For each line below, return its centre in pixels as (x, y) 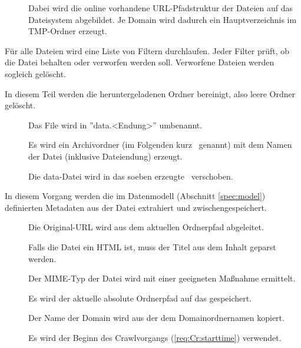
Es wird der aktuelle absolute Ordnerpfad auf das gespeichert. (140, 298)
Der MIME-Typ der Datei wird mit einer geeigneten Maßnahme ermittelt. (162, 278)
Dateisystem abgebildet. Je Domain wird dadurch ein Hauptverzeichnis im (163, 19)
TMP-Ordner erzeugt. (68, 31)
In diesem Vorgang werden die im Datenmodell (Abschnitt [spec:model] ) (135, 196)
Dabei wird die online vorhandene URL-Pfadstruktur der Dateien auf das (161, 8)
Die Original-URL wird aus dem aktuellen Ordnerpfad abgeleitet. (146, 227)
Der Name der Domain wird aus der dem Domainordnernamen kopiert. (156, 318)
